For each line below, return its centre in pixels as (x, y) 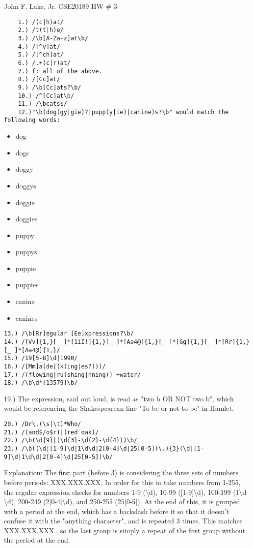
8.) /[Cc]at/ (39, 79)
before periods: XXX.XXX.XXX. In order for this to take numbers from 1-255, (122, 482)
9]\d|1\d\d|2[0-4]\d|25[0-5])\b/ (58, 457)
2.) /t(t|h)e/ (41, 30)
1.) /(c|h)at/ (41, 22)
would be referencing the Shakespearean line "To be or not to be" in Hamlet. (119, 408)
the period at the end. (37, 540)
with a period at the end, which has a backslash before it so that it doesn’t (117, 511)
